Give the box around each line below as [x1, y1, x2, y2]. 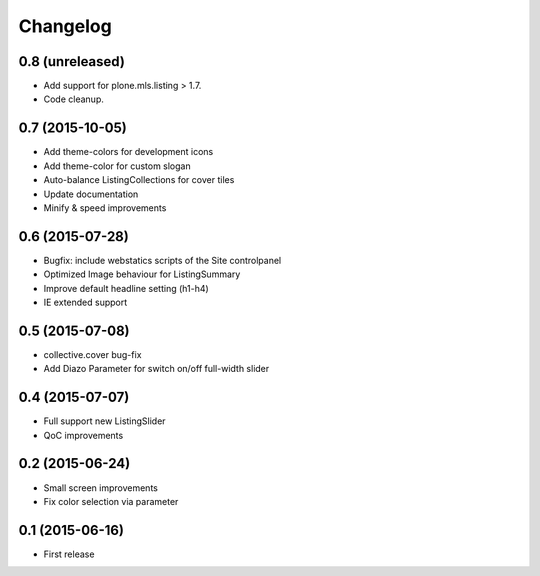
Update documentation [43, 188, 139, 200]
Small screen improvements [43, 481, 159, 494]
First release [43, 548, 95, 560]
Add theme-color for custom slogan [43, 160, 191, 172]
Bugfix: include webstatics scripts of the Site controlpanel [43, 254, 282, 266]
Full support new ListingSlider [43, 415, 166, 427]
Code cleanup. [43, 93, 104, 105]
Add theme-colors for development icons [43, 146, 214, 158]
